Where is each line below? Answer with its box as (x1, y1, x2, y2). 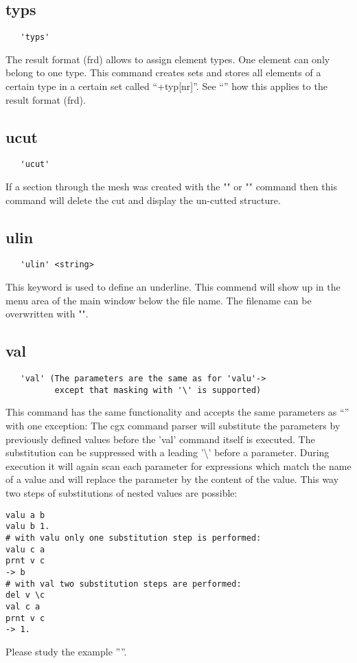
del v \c (5, 590, 45, 600)
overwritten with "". (5, 306, 89, 321)
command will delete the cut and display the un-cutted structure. (5, 192, 281, 207)
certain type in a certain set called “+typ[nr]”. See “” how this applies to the (5, 79, 327, 93)
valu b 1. (5, 521, 50, 532)
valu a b (5, 510, 45, 520)
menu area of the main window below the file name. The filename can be (5, 293, 312, 307)
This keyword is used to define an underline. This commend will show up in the (5, 280, 341, 294)
